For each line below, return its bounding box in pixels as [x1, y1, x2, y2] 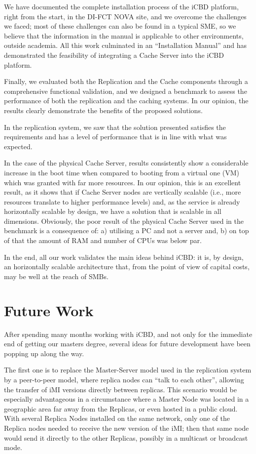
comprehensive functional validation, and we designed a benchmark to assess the [4, 85, 247, 96]
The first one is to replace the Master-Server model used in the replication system [4, 365, 252, 375]
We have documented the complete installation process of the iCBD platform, [4, 1, 239, 11]
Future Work [4, 300, 94, 320]
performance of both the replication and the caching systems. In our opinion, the [4, 95, 249, 106]
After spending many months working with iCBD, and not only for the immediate [4, 329, 253, 339]
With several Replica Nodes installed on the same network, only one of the [4, 413, 230, 423]
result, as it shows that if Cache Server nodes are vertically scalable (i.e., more [4, 187, 241, 197]
